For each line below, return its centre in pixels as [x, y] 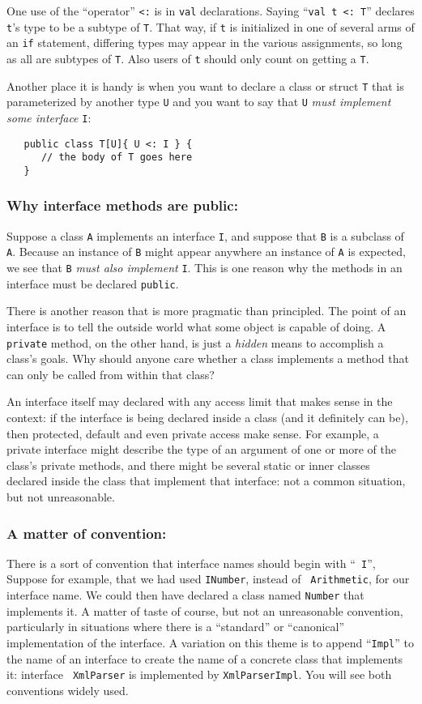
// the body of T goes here [117, 158]
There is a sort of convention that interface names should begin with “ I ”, [191, 563]
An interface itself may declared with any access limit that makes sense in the [200, 401]
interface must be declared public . [93, 283]
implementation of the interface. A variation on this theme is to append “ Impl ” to [210, 642]
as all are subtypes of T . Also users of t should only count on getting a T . [188, 58]
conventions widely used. [68, 690]
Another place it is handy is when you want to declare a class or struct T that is [205, 85]
